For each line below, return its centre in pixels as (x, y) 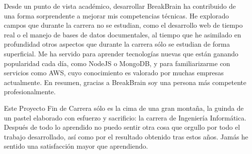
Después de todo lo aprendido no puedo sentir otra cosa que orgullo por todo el (122, 127)
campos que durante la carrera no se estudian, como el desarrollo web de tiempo (123, 25)
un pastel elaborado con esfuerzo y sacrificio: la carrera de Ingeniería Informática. (125, 117)
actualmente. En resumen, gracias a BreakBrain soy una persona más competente (125, 82)
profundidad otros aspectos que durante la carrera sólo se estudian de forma (117, 44)
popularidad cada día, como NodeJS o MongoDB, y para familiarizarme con (117, 63)
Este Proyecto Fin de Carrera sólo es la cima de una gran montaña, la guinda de (124, 108)
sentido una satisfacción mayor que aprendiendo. (76, 146)
